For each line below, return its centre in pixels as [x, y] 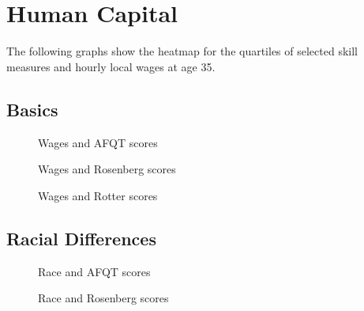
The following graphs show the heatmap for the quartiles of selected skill [182, 51]
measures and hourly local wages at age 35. [111, 66]
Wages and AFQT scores [98, 142]
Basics [32, 109]
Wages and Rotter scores [98, 195]
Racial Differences [81, 238]
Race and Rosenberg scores [103, 298]
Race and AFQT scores [94, 271]
